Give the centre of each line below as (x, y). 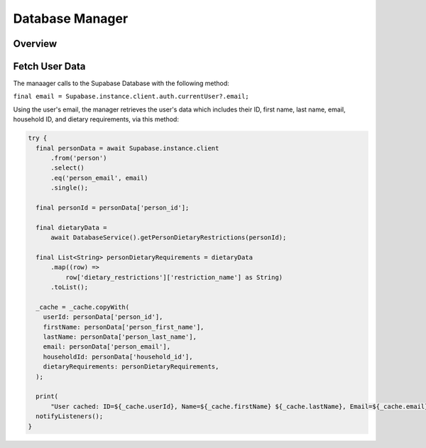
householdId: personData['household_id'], (118, 356)
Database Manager (71, 18)
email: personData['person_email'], (106, 347)
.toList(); (70, 287)
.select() (68, 168)
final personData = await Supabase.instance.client (127, 148)
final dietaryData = (71, 228)
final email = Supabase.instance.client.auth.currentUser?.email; (131, 97)
